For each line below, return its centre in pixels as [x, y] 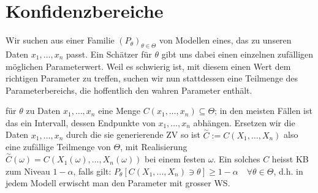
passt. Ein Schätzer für [109, 54]
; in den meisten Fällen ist [263, 111]
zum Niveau [28, 171]
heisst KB [290, 159]
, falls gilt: [92, 171]
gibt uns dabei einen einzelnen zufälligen [237, 54]
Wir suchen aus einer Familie [60, 40]
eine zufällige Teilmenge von [58, 147]
